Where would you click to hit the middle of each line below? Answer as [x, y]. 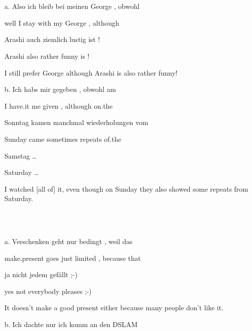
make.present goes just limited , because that [73, 258]
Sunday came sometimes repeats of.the [63, 139]
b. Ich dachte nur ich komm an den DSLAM [71, 324]
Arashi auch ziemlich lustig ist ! [52, 39]
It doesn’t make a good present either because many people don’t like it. [114, 308]
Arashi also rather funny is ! [47, 56]
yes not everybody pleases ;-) [48, 291]
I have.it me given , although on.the [59, 105]
